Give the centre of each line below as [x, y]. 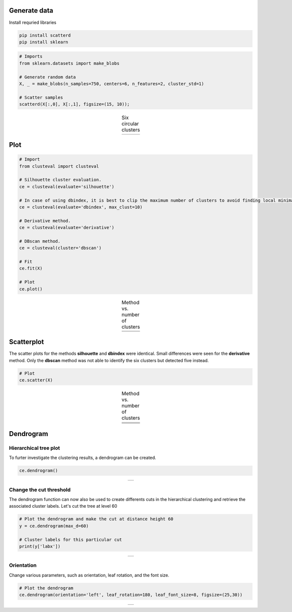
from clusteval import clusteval [59, 166]
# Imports [31, 57]
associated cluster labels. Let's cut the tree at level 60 [63, 506]
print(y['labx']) [40, 546]
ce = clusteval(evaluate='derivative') [67, 228]
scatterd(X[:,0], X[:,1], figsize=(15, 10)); [74, 104]
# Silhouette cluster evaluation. [60, 180]
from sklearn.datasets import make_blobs [69, 63]
